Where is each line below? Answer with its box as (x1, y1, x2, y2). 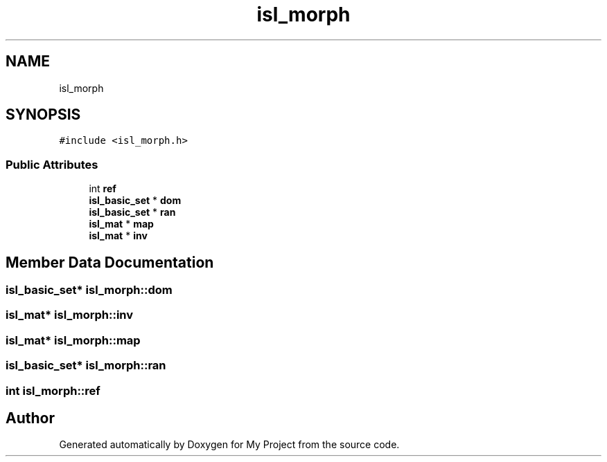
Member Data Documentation (6, 253, 214, 271)
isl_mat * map (89, 218, 154, 230)
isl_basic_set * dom (89, 194, 182, 207)
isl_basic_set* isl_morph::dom (6, 283, 173, 297)
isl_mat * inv (89, 230, 148, 242)
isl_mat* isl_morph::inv (6, 308, 134, 322)
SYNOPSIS (6, 106, 81, 124)
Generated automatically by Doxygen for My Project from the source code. (59, 438, 400, 451)
